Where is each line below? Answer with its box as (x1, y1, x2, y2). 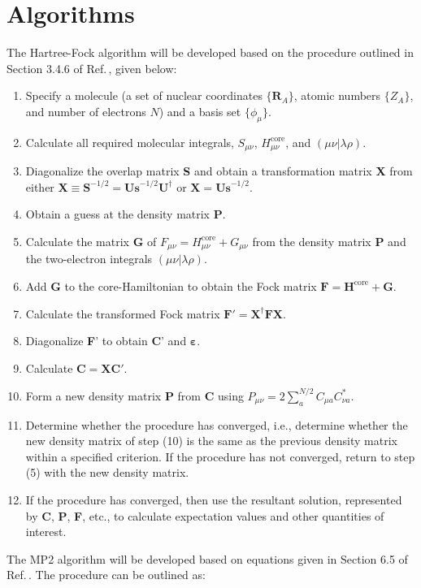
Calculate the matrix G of (25, 232, 157, 249)
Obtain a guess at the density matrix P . (25, 205, 226, 223)
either (25, 178, 54, 195)
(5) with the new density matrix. (25, 464, 189, 481)
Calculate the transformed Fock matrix (25, 305, 220, 322)
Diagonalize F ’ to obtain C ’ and (25, 332, 187, 349)
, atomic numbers (293, 87, 381, 104)
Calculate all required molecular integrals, (25, 133, 234, 150)
